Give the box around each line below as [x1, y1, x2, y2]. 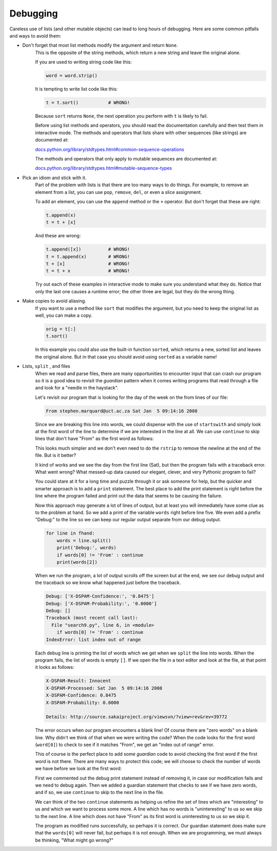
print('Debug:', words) [56, 545, 116, 551]
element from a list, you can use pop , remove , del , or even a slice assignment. [35, 189, 202, 195]
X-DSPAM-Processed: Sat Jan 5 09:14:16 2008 [46, 685, 163, 691]
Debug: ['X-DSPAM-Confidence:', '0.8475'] [46, 593, 154, 599]
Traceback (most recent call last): [46, 615, 138, 621]
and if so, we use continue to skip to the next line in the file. [35, 789, 164, 795]
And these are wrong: [35, 233, 81, 239]
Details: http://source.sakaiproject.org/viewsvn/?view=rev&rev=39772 [46, 714, 228, 720]
